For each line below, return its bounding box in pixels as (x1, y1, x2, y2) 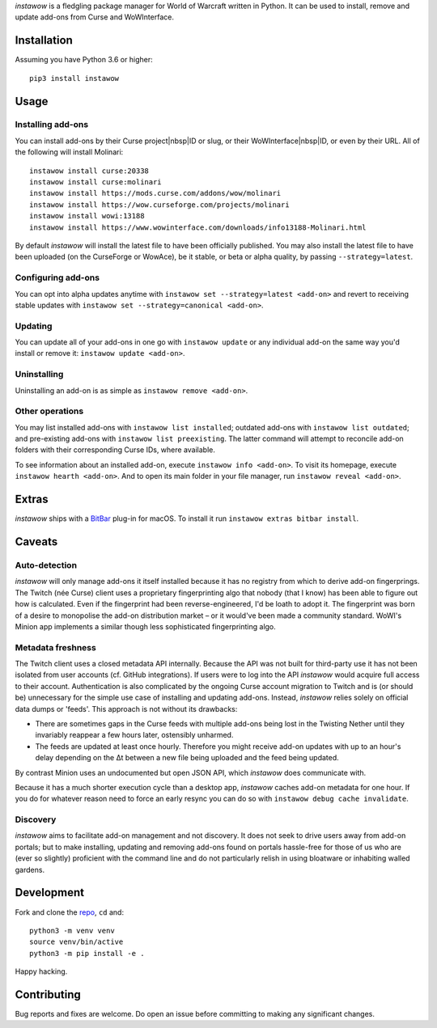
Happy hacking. (15, 967, 68, 976)
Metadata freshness (15, 641, 96, 653)
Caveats (15, 535, 58, 548)
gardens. (15, 865, 45, 874)
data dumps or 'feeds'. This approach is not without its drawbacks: (15, 704, 238, 713)
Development (15, 886, 85, 899)
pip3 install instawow (29, 74, 120, 82)
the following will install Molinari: (15, 147, 124, 157)
